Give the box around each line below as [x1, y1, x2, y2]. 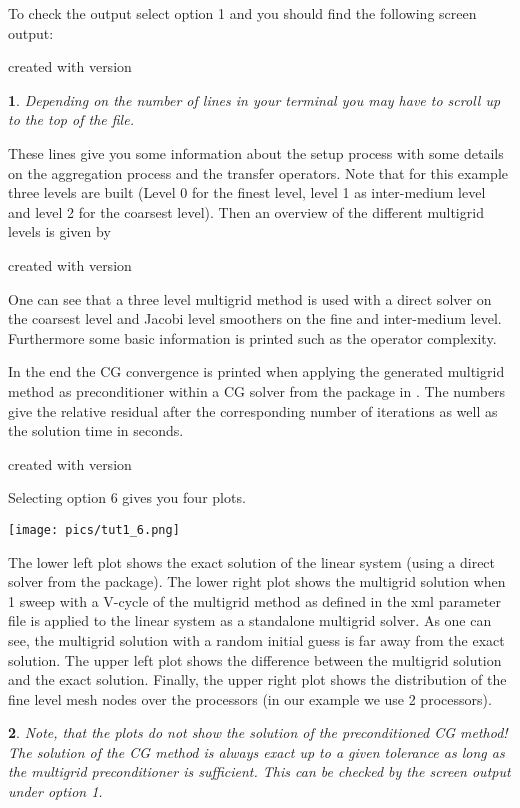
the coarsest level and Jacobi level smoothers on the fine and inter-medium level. [8, 308, 502, 329]
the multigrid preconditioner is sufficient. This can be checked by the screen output [8, 761, 511, 782]
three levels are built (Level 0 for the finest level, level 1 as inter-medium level [8, 182, 486, 203]
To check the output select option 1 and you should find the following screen [8, 3, 477, 23]
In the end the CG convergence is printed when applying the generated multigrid [8, 361, 505, 382]
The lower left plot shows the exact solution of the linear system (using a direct [8, 551, 496, 572]
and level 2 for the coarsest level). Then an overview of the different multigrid [8, 201, 484, 222]
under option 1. [8, 781, 103, 802]
